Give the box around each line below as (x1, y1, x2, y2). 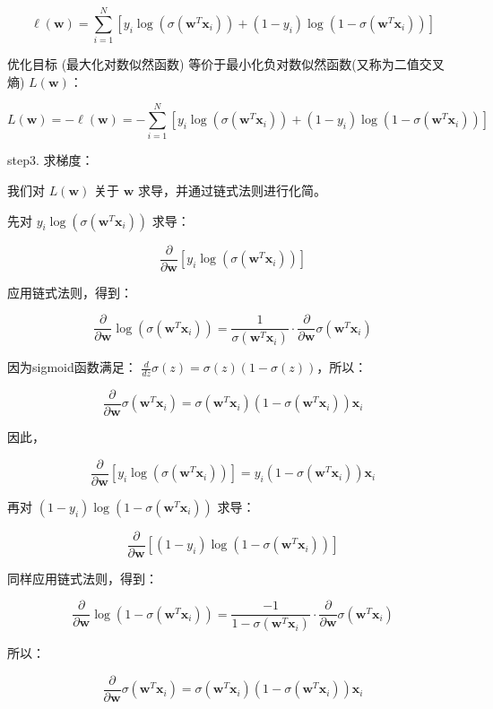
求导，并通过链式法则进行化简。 (137, 181, 326, 200)
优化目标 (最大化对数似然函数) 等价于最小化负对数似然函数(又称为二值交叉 (7, 55, 445, 73)
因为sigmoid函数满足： (7, 358, 137, 376)
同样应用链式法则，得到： (7, 568, 158, 587)
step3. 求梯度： (7, 151, 94, 169)
